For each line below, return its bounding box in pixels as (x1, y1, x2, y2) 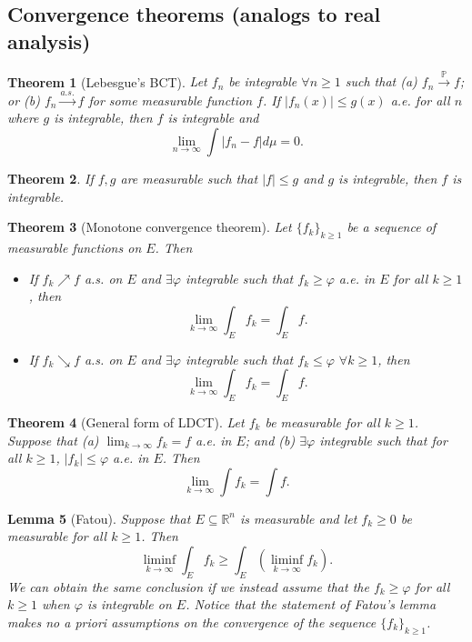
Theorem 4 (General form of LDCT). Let (7, 412, 245, 431)
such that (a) (345, 72, 417, 91)
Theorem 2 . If (7, 168, 94, 187)
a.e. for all (390, 90, 450, 109)
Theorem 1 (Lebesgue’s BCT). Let (7, 72, 207, 91)
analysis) (7, 26, 91, 55)
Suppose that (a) (7, 430, 99, 449)
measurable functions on (7, 237, 142, 256)
